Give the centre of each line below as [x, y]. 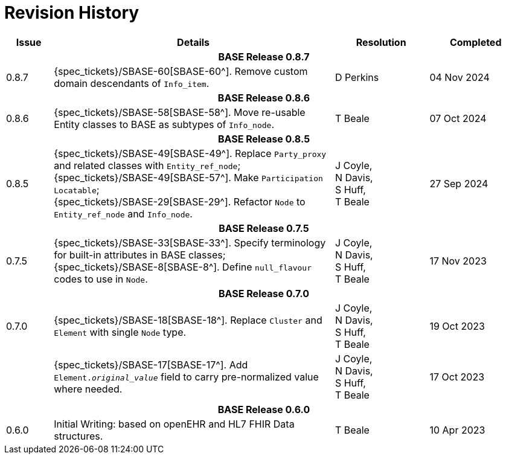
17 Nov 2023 [458, 261]
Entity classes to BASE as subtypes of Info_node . [164, 124]
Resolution [381, 42]
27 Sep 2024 [459, 183]
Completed [476, 42]
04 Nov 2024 [460, 77]
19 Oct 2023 [457, 326]
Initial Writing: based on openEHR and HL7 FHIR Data [174, 424]
